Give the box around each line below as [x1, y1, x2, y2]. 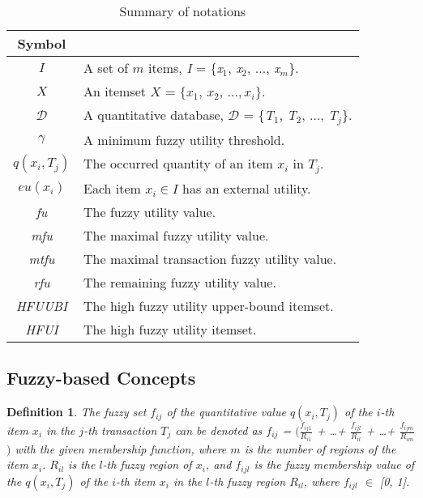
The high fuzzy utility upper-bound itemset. [83, 296, 334, 315]
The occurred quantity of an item [83, 153, 273, 172]
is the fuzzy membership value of [254, 456, 415, 473]
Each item [83, 178, 141, 198]
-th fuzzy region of [102, 456, 192, 473]
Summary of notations [119, 2, 246, 20]
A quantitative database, [83, 105, 224, 124]
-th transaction [83, 422, 157, 439]
